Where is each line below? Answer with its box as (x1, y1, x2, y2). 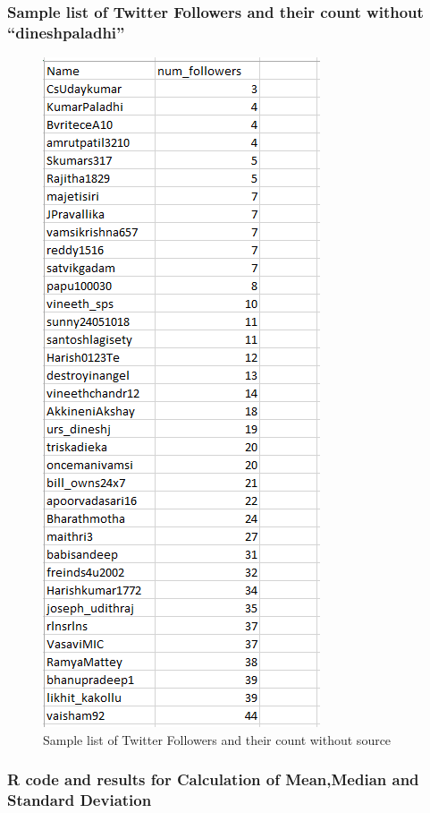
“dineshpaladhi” (7, 21, 125, 43)
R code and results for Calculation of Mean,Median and (7, 768, 419, 791)
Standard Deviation (7, 789, 152, 811)
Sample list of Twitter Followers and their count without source (43, 730, 392, 749)
